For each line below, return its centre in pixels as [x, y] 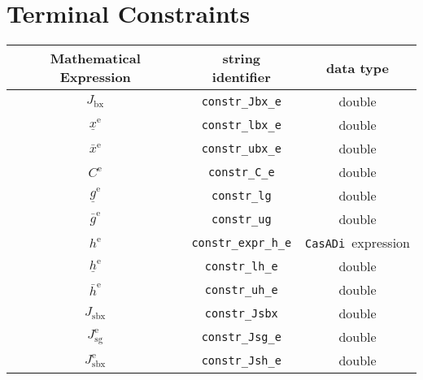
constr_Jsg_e [241, 337]
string [242, 58]
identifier [241, 77]
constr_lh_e [241, 266]
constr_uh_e [241, 289]
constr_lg [241, 195]
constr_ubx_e [241, 148]
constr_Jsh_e [241, 360]
